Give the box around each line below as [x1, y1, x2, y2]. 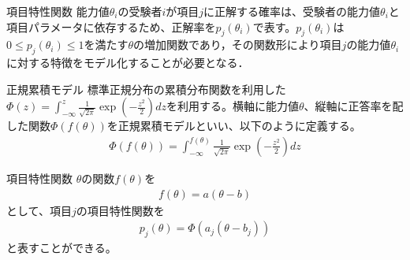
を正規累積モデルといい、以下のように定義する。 [106, 117, 361, 134]
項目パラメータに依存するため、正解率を [6, 18, 216, 35]
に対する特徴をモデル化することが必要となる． [6, 54, 249, 71]
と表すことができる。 [6, 240, 117, 256]
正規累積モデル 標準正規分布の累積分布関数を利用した [6, 80, 286, 97]
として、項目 [6, 202, 72, 218]
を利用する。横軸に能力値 [166, 98, 299, 114]
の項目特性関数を [76, 202, 165, 218]
